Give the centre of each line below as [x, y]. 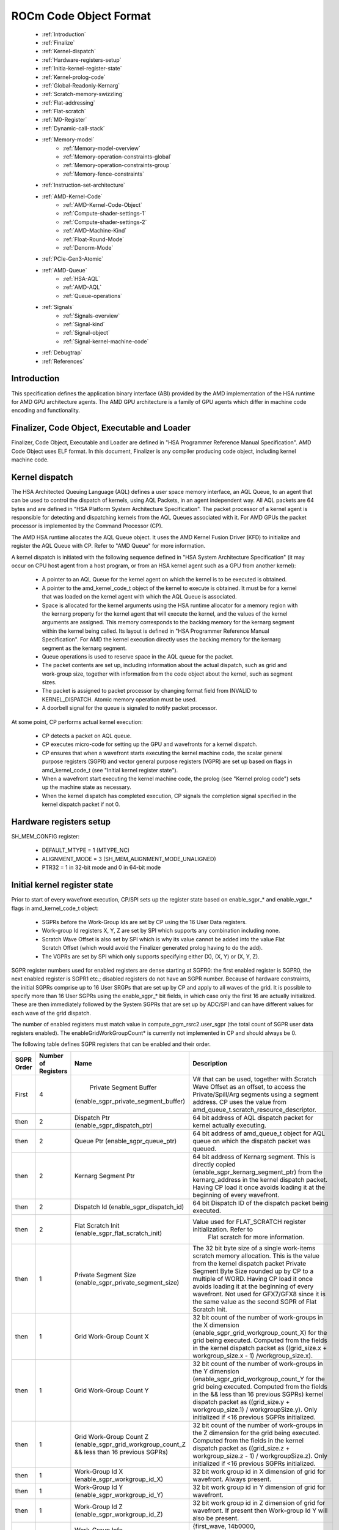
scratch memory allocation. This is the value [256, 1256]
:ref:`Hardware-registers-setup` [82, 60]
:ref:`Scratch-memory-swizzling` [83, 94]
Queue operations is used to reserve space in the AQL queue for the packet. [138, 656]
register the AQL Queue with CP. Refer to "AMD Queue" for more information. [108, 546]
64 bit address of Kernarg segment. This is [254, 1157]
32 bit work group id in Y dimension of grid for [259, 1487]
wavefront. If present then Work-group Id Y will [260, 1510]
